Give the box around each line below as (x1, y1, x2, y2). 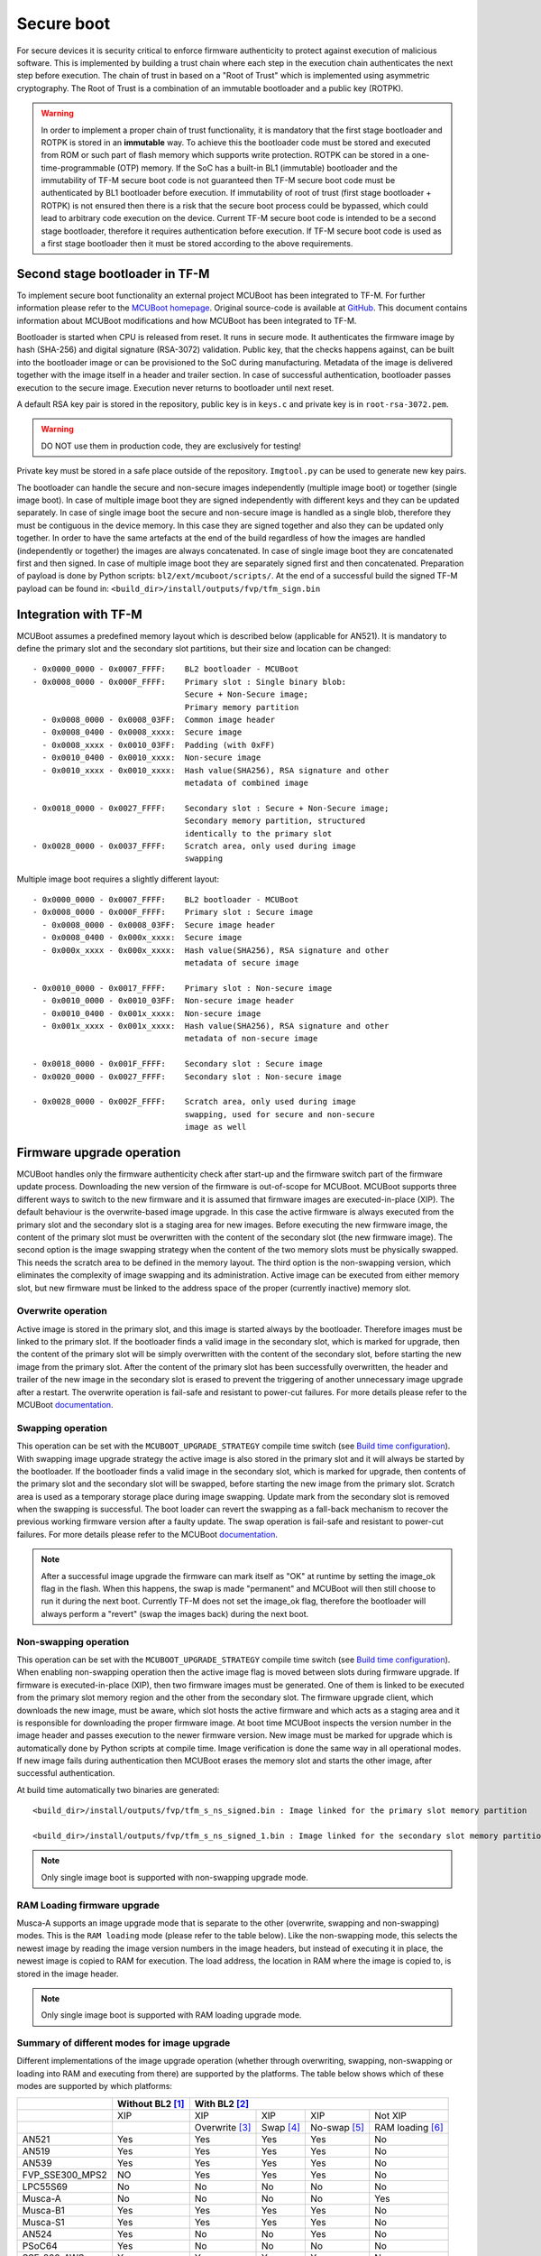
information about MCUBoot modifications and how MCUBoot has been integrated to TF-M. (16, 315, 357, 326)
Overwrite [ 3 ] (194, 2121, 252, 2133)
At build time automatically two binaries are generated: (16, 1784, 220, 1795)
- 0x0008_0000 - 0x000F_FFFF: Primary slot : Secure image (32, 907, 314, 918)
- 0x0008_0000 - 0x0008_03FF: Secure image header (41, 920, 275, 929)
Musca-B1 (22, 2204, 65, 2216)
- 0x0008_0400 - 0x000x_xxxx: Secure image (41, 932, 243, 943)
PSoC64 (22, 2239, 58, 2251)
